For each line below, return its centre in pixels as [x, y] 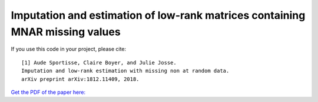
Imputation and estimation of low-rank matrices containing [158, 15]
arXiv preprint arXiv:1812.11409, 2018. [80, 79]
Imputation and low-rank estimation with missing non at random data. [125, 71]
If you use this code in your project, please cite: [69, 49]
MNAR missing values [66, 32]
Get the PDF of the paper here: [48, 92]
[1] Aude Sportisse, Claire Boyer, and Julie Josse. [99, 62]
